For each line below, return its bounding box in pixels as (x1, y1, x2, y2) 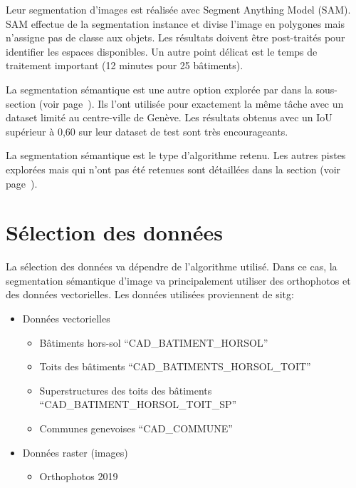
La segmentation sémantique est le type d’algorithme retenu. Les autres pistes (6, 148, 346, 163)
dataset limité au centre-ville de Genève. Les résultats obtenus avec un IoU (6, 110, 333, 125)
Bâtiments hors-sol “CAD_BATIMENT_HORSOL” (39, 335, 268, 350)
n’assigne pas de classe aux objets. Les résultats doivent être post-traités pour (6, 30, 345, 45)
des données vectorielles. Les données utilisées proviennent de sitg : (6, 287, 294, 302)
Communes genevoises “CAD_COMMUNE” (39, 421, 233, 435)
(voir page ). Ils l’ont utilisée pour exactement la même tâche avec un (38, 96, 344, 111)
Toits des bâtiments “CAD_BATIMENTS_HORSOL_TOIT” (39, 359, 311, 374)
